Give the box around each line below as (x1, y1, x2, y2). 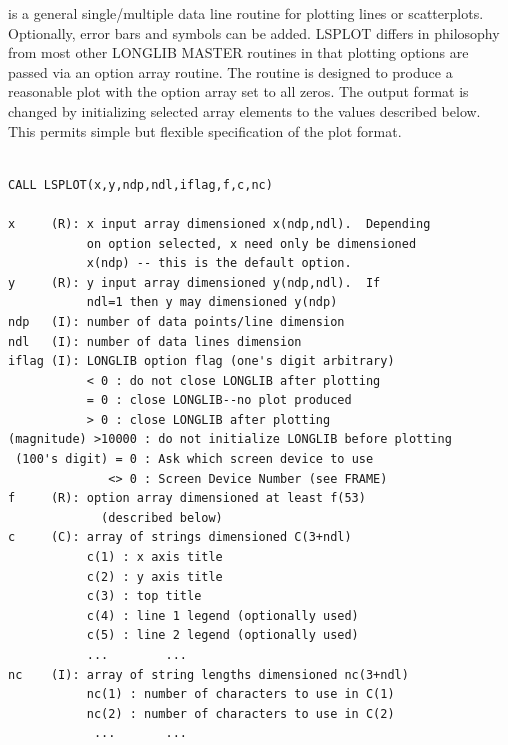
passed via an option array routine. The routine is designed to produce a (8, 61, 453, 82)
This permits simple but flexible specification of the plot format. (8, 120, 402, 141)
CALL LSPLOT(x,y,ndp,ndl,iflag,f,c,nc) (8, 177, 273, 192)
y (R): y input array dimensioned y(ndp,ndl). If (8, 275, 381, 290)
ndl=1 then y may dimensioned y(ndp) (86, 295, 338, 310)
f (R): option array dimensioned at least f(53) (8, 491, 366, 506)
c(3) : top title (86, 589, 202, 604)
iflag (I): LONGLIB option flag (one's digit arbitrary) (8, 354, 395, 369)
